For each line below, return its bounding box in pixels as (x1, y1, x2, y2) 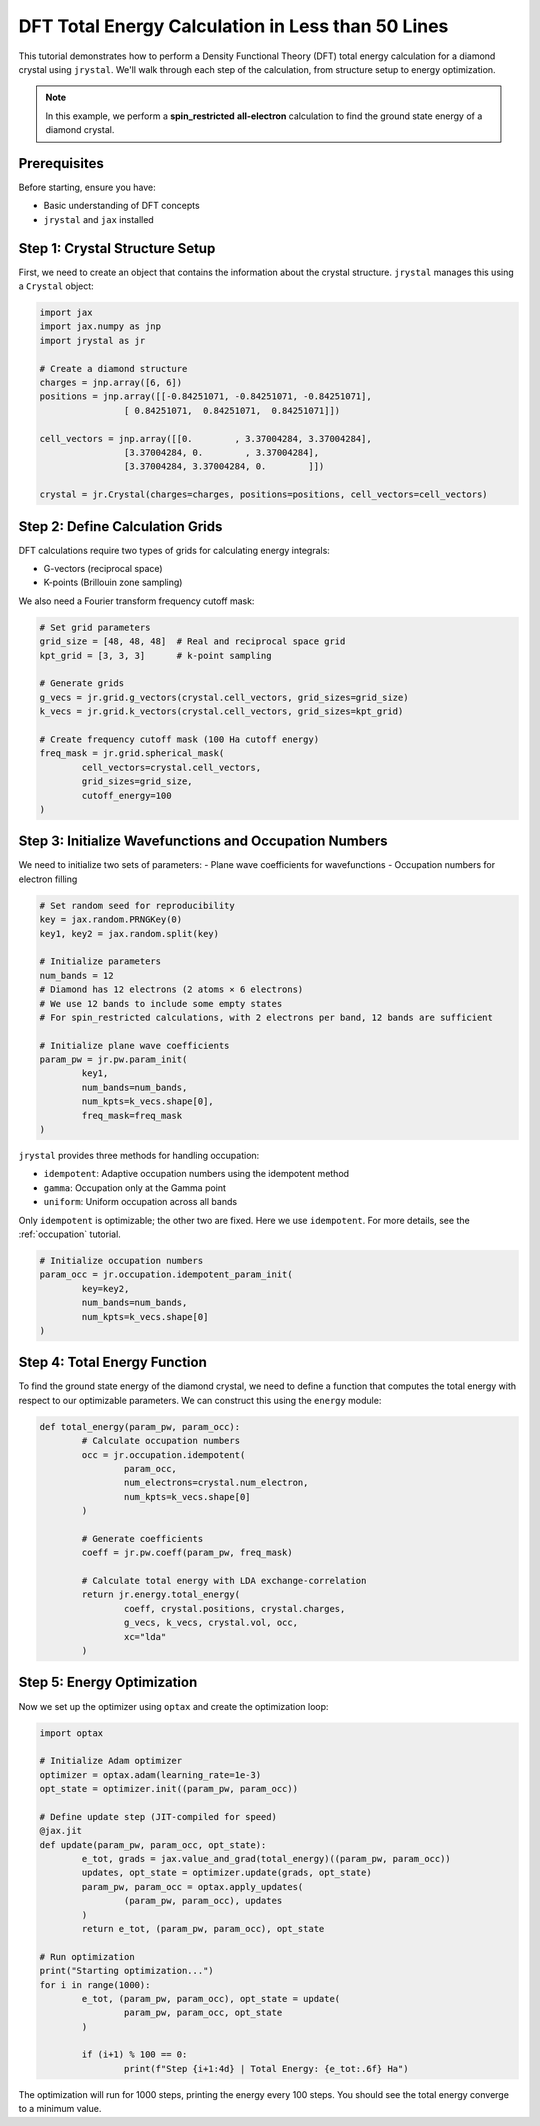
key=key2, (81, 1283, 130, 1294)
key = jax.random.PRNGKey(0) (39, 914, 183, 925)
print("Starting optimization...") (39, 1965, 214, 1977)
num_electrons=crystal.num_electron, (123, 1477, 309, 1489)
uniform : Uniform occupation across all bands (43, 1196, 238, 1208)
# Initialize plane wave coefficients (39, 1040, 230, 1051)
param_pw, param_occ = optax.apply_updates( (81, 1881, 304, 1892)
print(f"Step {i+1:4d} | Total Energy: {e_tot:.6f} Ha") (123, 2063, 409, 2074)
